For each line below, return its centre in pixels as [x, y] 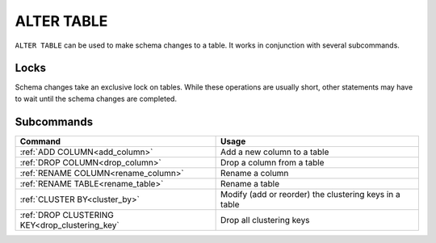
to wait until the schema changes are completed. [96, 98]
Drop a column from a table [272, 162]
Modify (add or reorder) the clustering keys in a [311, 194]
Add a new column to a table [275, 152]
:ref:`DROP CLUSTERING [67, 215]
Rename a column [255, 173]
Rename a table [250, 183]
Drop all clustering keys [265, 220]
